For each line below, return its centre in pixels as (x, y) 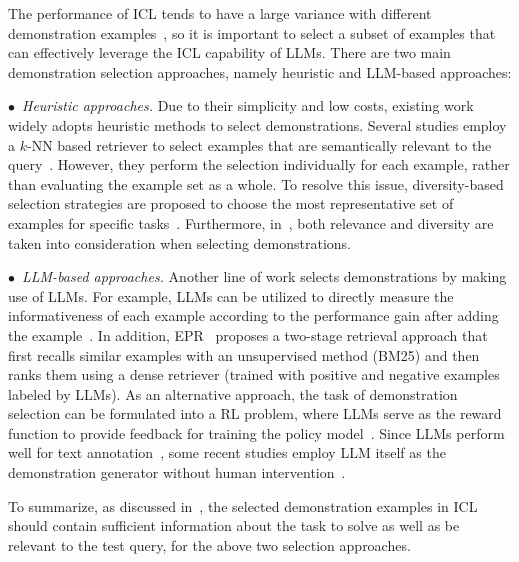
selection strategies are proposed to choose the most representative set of (231, 203)
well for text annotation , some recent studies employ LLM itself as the (227, 452)
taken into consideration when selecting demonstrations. (179, 242)
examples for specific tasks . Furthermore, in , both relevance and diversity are (251, 222)
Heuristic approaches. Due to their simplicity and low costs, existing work (248, 105)
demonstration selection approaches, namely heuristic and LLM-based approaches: (260, 71)
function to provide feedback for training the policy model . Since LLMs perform (256, 432)
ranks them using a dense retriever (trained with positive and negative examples (254, 374)
